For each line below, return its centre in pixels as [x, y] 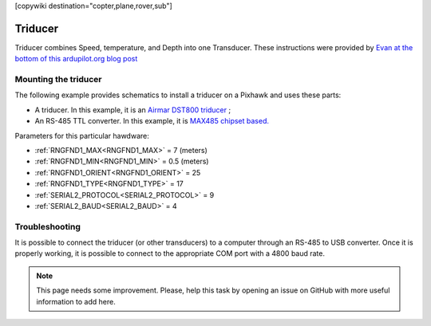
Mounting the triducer [58, 80]
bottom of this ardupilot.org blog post [76, 59]
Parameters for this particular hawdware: [82, 136]
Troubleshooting [48, 226]
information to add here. [76, 301]
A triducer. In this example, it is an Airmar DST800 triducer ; [133, 110]
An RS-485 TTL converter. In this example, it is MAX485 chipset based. [152, 121]
